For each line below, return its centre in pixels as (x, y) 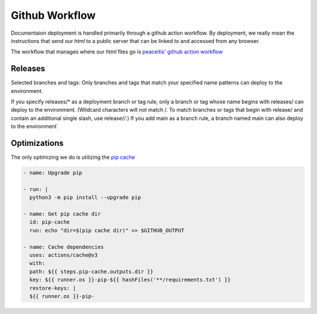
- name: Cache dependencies (63, 247)
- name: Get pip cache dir (62, 214)
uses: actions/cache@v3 (64, 255)
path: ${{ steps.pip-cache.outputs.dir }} (92, 271)
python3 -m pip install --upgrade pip (85, 198)
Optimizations (37, 143)
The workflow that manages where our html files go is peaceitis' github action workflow (117, 52)
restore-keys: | (53, 288)
